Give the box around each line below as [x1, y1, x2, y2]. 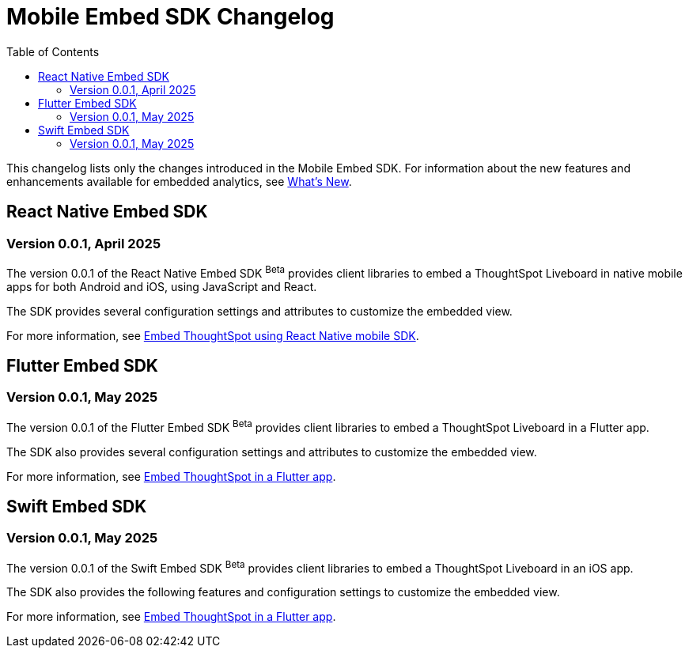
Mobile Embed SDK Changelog [6, 3, 335, 30]
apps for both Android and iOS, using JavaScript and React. [6, 279, 317, 293]
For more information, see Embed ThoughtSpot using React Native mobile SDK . [6, 328, 419, 342]
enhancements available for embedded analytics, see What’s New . [6, 174, 352, 188]
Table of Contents [6, 44, 100, 59]
